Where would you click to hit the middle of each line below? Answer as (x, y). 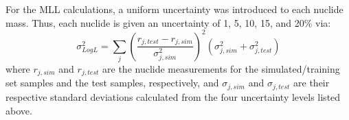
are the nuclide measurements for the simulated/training (221, 69)
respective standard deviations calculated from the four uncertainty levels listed (173, 96)
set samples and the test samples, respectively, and (112, 83)
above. (19, 110)
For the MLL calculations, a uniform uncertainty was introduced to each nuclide (174, 9)
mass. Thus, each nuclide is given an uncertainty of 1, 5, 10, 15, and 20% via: (168, 22)
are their (312, 83)
